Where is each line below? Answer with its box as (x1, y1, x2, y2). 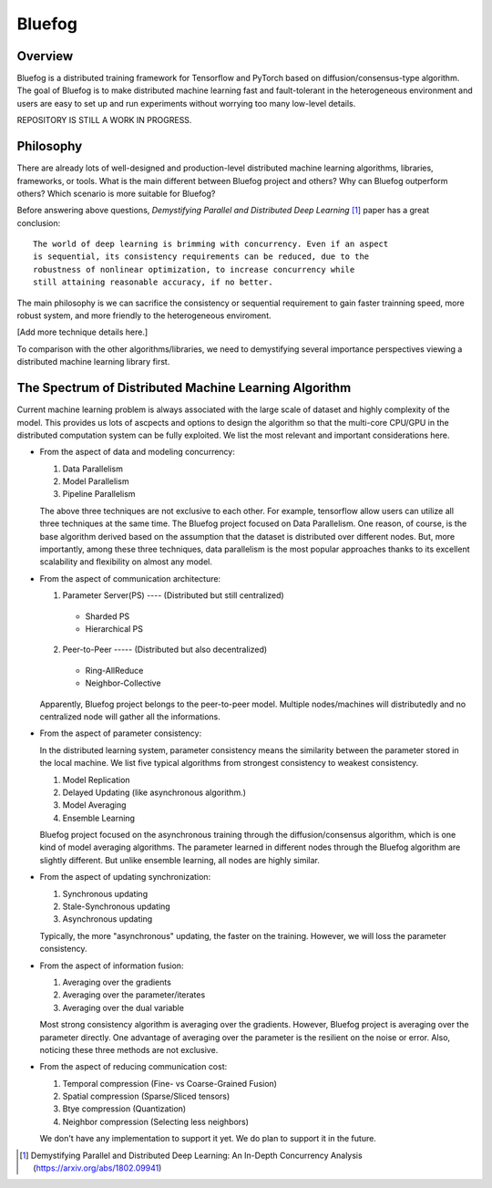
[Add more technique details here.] (16, 326, 149, 337)
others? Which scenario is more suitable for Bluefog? (16, 188, 216, 199)
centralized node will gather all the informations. (39, 711, 220, 722)
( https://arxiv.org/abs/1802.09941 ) (33, 1162, 162, 1173)
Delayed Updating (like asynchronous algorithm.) (62, 787, 246, 798)
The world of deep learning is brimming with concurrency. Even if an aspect (33, 239, 389, 250)
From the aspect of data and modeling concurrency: (39, 447, 236, 458)
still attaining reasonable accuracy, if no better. (33, 277, 273, 287)
